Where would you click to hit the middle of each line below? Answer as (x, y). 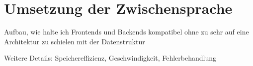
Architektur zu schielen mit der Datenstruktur (75, 41)
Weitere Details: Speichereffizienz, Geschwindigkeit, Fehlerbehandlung (110, 58)
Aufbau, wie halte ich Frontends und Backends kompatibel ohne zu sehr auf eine (126, 32)
